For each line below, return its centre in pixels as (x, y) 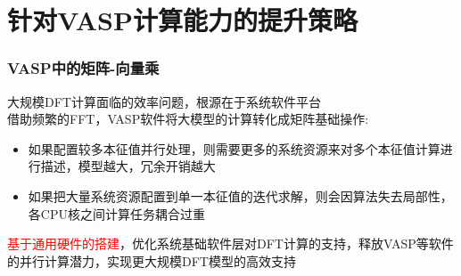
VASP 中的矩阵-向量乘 (83, 68)
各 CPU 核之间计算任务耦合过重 (116, 213)
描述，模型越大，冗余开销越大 (128, 166)
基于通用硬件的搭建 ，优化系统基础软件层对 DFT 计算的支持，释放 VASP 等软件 (230, 244)
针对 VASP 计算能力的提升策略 (183, 20)
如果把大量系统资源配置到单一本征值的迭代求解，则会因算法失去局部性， (240, 195)
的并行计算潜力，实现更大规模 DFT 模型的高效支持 (152, 260)
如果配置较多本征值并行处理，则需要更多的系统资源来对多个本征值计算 (234, 148)
